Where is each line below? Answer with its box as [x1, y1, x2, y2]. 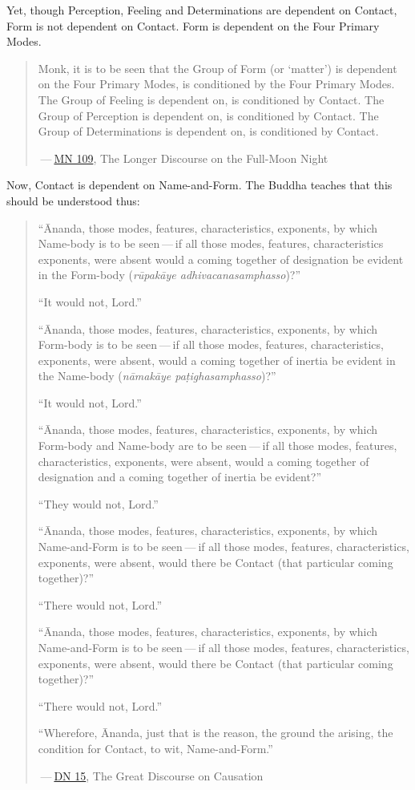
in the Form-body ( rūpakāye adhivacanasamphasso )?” [38, 266, 301, 283]
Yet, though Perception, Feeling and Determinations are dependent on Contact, [6, 2, 397, 18]
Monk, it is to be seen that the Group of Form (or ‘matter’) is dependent [38, 59, 397, 76]
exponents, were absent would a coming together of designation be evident [38, 250, 404, 267]
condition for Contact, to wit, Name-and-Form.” [38, 739, 273, 756]
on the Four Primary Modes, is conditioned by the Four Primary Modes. [38, 75, 395, 92]
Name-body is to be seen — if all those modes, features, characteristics [38, 235, 384, 252]
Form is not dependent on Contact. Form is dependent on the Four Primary [6, 17, 380, 34]
